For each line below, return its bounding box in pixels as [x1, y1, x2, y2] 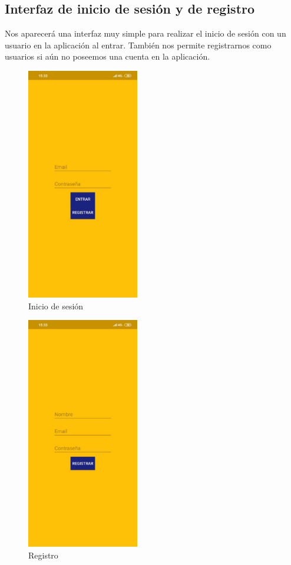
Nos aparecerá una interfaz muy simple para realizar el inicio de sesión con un [5, 27, 286, 40]
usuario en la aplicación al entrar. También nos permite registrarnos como [5, 38, 272, 51]
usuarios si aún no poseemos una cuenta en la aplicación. [5, 50, 210, 63]
